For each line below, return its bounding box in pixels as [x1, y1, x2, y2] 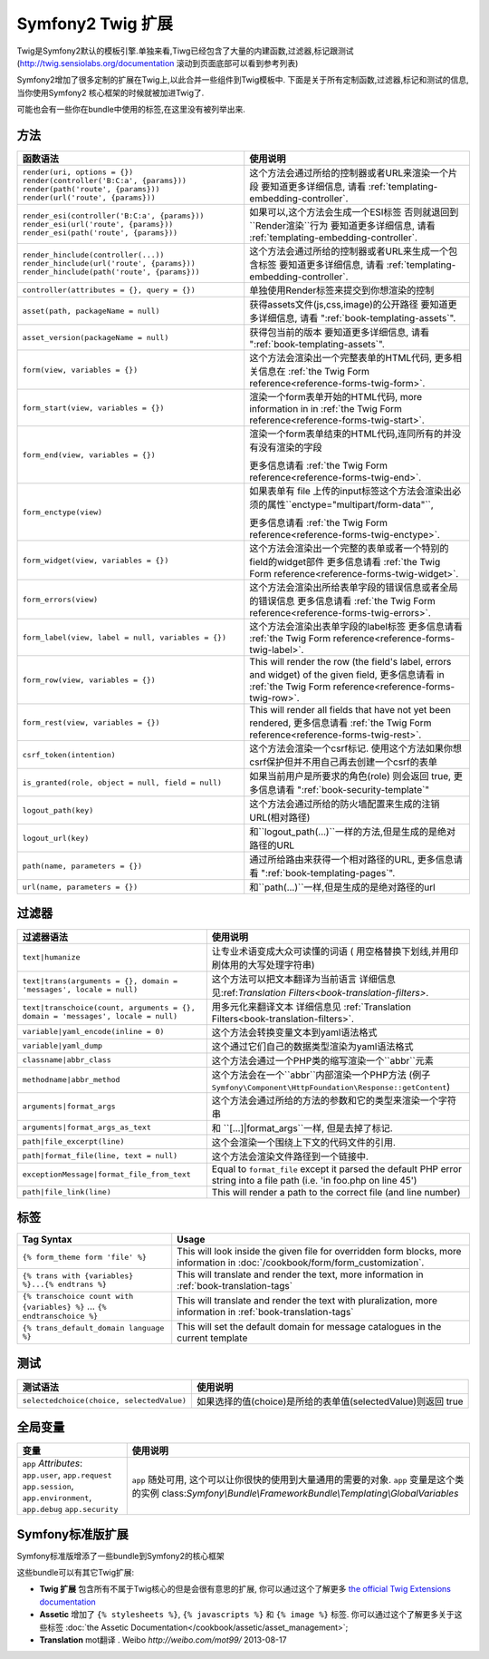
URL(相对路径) [249, 812, 311, 825]
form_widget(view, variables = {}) [22, 555, 169, 565]
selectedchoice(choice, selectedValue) [22, 1396, 187, 1406]
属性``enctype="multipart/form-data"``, [267, 499, 434, 512]
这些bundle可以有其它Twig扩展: [16, 1566, 135, 1577]
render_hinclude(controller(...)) [22, 249, 165, 259]
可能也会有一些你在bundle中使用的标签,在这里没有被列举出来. [16, 104, 246, 115]
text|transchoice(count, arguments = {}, [22, 1002, 196, 1012]
